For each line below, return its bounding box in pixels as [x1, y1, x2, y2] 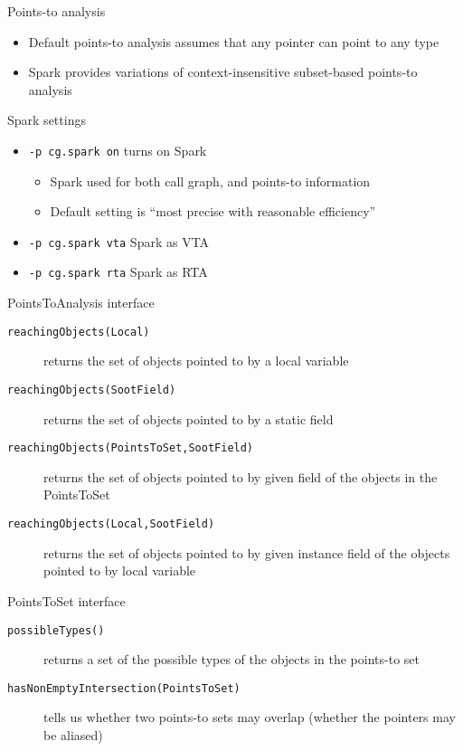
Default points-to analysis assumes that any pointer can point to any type [28, 32, 439, 51]
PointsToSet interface [7, 591, 126, 610]
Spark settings [7, 110, 86, 129]
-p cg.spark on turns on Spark [28, 140, 207, 159]
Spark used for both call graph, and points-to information [50, 171, 371, 190]
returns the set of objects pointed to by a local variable [43, 351, 349, 370]
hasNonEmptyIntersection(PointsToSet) [7, 681, 241, 695]
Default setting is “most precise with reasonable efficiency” [50, 202, 376, 221]
